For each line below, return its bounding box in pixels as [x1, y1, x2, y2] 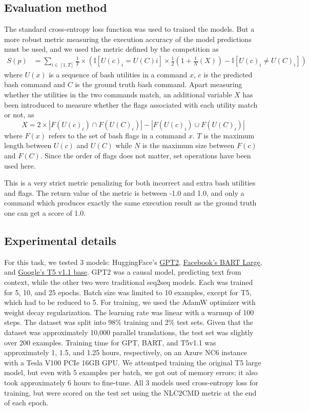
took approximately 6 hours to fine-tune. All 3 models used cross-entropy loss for [4, 377, 258, 387]
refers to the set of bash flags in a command [48, 130, 187, 140]
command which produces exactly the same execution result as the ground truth [4, 197, 257, 208]
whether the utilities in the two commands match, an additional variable [4, 89, 232, 100]
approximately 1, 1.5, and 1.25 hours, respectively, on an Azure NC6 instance [4, 347, 248, 358]
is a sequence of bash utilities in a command [49, 69, 188, 79]
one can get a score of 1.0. [4, 208, 86, 218]
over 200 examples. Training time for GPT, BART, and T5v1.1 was [4, 337, 216, 347]
